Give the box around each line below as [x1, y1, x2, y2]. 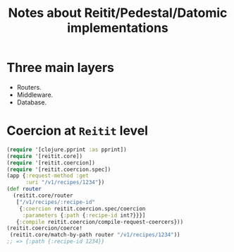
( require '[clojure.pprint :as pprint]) [6, 146, 128, 153]
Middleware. [16, 90, 54, 99]
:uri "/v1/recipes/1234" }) [25, 179, 105, 186]
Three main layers [6, 60, 114, 76]
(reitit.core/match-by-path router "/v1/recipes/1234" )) [9, 232, 180, 239]
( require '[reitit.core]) [6, 152, 82, 160]
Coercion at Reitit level [6, 123, 149, 139]
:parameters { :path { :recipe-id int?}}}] [22, 212, 146, 219]
